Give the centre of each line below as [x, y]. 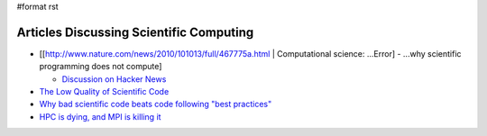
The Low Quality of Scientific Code [104, 92]
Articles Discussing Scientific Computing [135, 32]
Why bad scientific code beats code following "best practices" [156, 104]
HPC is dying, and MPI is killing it [100, 116]
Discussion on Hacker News [114, 79]
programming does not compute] [101, 67]
